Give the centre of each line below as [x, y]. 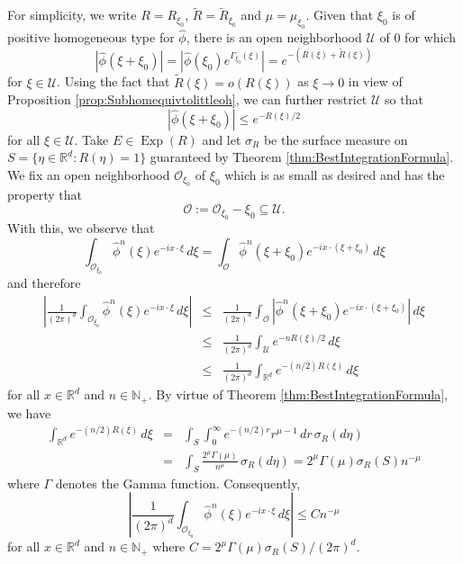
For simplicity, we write [72, 15]
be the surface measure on [336, 139]
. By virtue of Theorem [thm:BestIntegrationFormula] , [298, 394]
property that [45, 195]
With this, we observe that [81, 228]
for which [430, 37]
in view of [375, 81]
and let [222, 139]
